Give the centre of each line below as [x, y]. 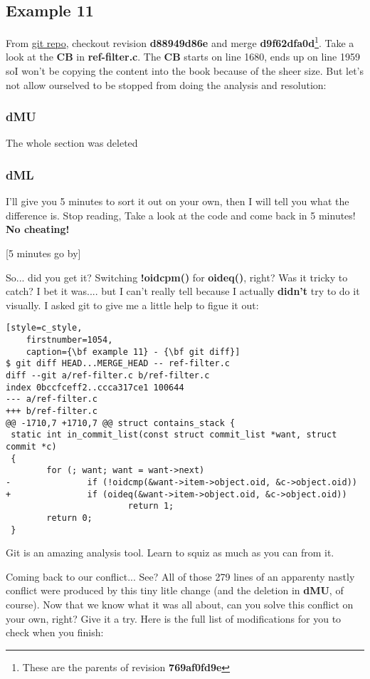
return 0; [69, 518]
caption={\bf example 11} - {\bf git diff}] [133, 352]
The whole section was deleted [72, 143]
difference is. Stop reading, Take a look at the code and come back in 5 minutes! [181, 215]
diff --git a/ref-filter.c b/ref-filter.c [108, 376]
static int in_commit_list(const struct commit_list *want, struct [174, 435]
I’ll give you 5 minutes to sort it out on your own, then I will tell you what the [178, 201]
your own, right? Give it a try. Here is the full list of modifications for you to [174, 618]
